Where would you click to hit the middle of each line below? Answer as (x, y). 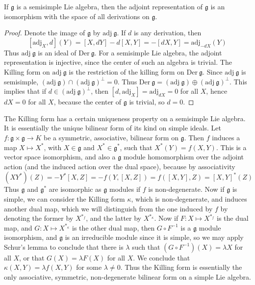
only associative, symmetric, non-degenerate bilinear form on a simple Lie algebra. (127, 277)
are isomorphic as (75, 189)
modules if (125, 189)
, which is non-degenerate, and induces (189, 198)
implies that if (25, 91)
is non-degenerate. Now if (186, 189)
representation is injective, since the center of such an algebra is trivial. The (118, 62)
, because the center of (88, 102)
